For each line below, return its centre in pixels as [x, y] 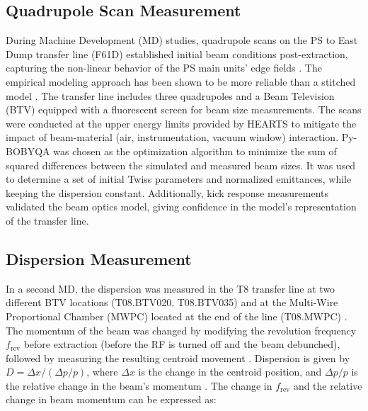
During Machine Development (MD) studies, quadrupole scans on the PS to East [182, 40]
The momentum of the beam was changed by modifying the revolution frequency [181, 330]
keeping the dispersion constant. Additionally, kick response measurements [167, 192]
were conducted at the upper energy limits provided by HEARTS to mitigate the [181, 123]
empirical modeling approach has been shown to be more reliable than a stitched [181, 81]
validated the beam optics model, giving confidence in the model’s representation [181, 207]
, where [102, 372]
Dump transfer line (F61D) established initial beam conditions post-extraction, [177, 54]
